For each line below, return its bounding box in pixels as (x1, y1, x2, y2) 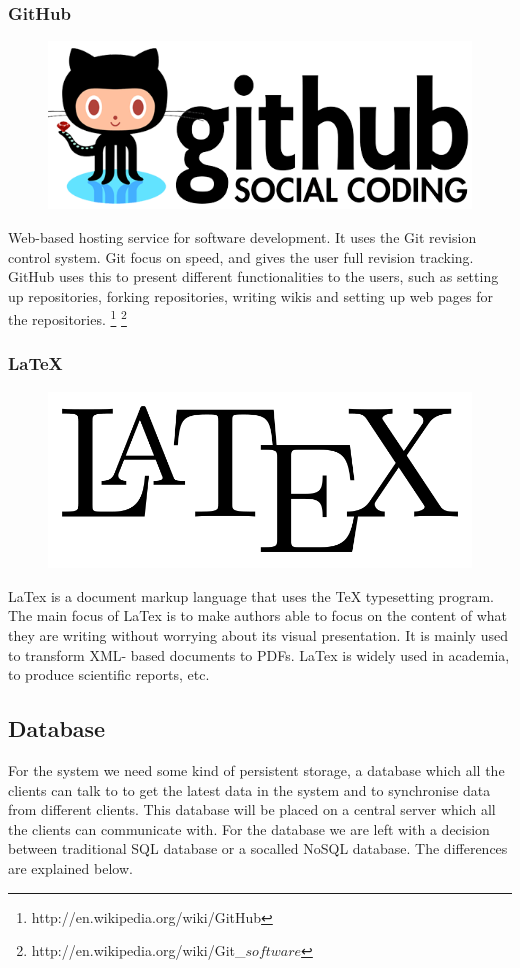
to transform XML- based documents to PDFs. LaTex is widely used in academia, (8, 644, 510, 665)
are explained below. (8, 858, 133, 878)
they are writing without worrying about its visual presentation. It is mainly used (8, 625, 508, 646)
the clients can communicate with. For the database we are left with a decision (8, 818, 490, 839)
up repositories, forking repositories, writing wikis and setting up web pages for (8, 285, 494, 306)
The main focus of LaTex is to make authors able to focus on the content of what (8, 605, 508, 626)
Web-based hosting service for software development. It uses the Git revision (8, 226, 477, 247)
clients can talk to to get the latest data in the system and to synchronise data (8, 779, 491, 800)
